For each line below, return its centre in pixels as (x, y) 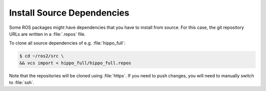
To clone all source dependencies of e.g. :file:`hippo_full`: (67, 43)
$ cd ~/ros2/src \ (42, 56)
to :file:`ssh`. (22, 83)
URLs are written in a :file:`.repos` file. (47, 34)
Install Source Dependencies (69, 13)
